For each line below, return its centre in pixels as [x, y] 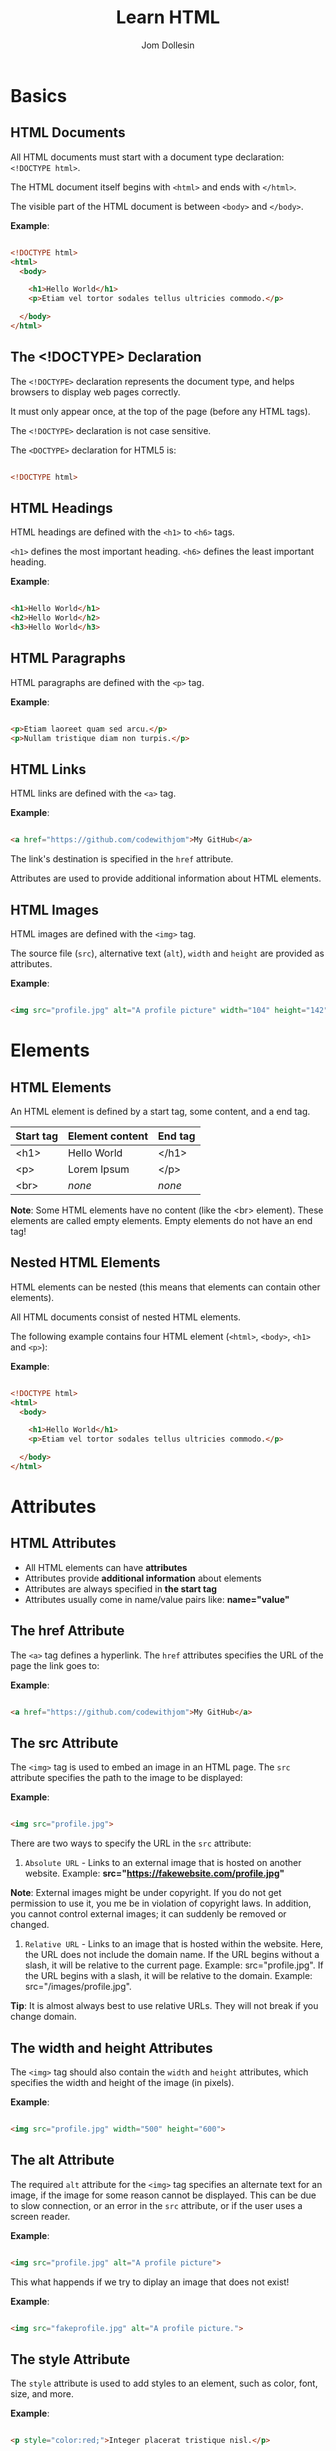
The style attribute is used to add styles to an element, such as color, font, [164, 2383]
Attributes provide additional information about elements [143, 1578]
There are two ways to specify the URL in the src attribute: [131, 1843]
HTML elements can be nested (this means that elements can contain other [165, 1287]
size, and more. [42, 2394]
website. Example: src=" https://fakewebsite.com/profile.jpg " [154, 1873]
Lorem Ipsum [99, 1169]
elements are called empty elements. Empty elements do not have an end [161, 1220]
